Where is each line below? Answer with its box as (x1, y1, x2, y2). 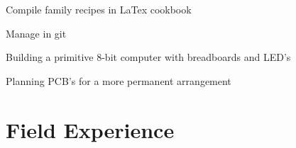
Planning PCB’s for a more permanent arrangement (6, 73, 231, 88)
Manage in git (6, 25, 67, 40)
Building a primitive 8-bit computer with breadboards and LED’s (6, 50, 291, 64)
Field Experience (6, 115, 175, 144)
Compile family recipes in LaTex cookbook (6, 2, 192, 16)
